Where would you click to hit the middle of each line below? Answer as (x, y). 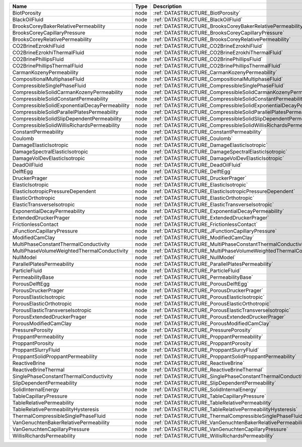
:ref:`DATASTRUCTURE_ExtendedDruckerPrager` (211, 218)
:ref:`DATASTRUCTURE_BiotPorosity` (197, 13)
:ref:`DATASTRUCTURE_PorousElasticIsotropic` (209, 297)
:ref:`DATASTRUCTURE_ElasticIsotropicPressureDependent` (224, 191)
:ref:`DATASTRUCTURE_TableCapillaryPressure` (210, 396)
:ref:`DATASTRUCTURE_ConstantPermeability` (208, 132)
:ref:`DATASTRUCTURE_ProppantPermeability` (208, 337)
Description (168, 6)
